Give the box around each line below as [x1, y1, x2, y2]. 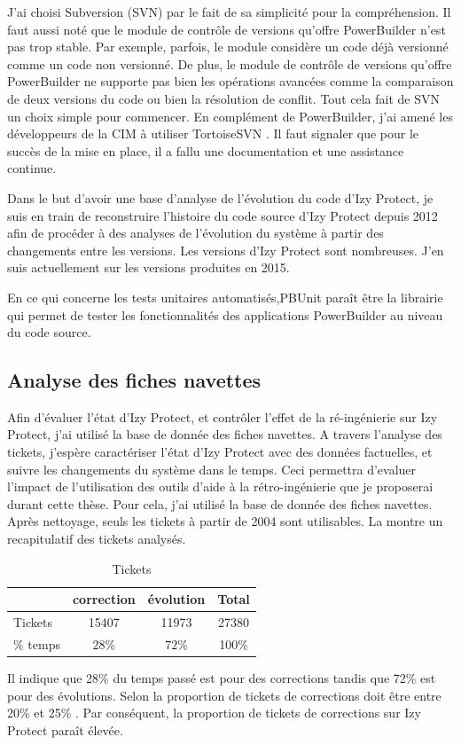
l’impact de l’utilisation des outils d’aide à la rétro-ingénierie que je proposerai [7, 477, 434, 496]
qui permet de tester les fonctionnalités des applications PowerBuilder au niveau [7, 305, 443, 324]
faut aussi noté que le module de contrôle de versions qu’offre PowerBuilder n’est [7, 20, 446, 38]
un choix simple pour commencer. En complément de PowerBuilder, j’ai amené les [7, 106, 453, 125]
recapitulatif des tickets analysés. [7, 529, 186, 548]
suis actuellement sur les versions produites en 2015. [7, 258, 290, 277]
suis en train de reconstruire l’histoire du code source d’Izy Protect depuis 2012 [7, 206, 438, 224]
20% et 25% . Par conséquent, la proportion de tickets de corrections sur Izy [7, 703, 421, 722]
